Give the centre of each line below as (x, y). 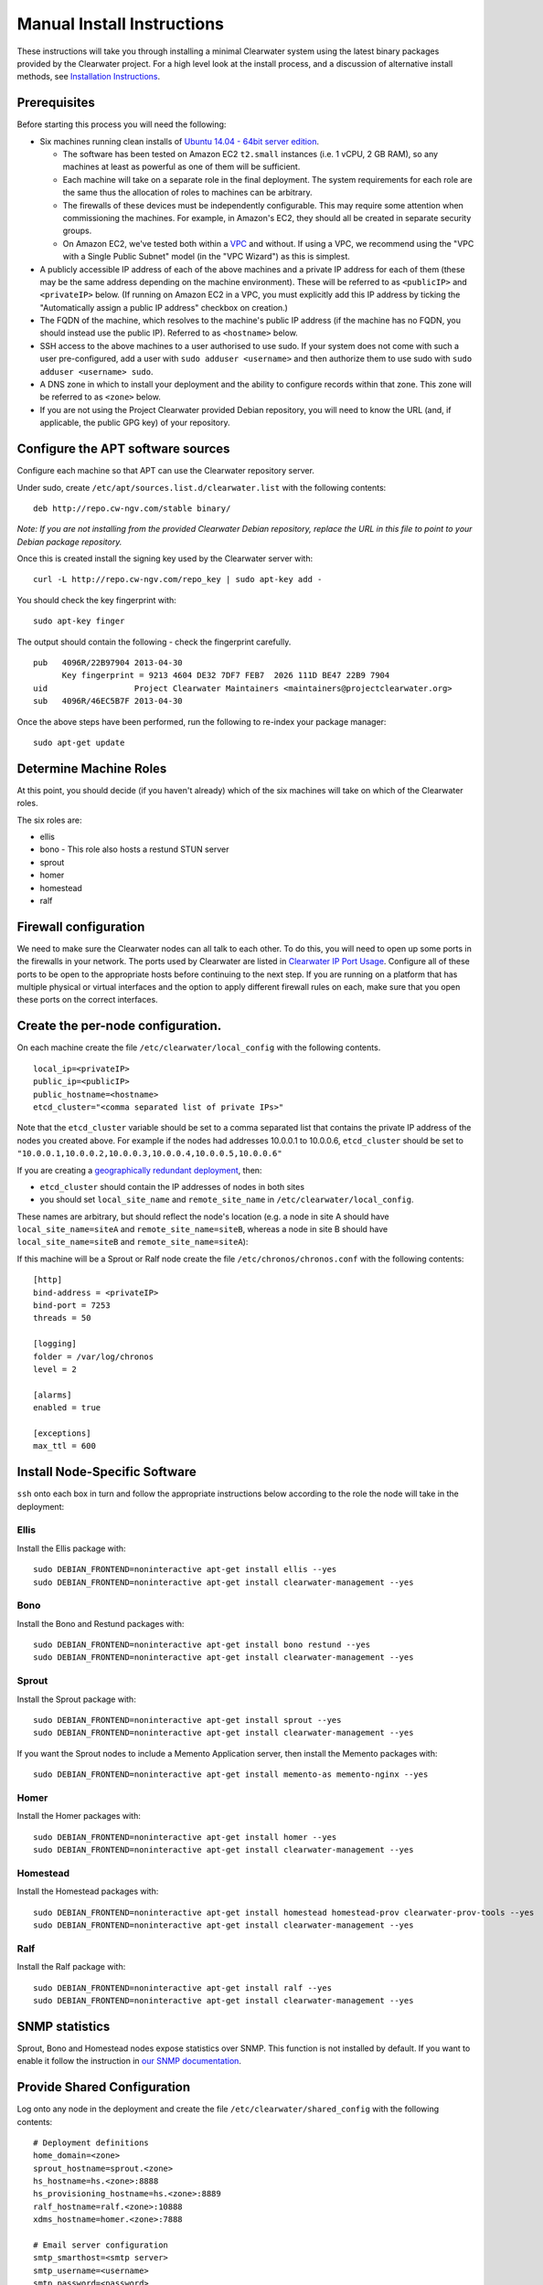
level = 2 (55, 1369)
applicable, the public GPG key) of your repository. (135, 423)
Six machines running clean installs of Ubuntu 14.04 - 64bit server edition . (180, 141)
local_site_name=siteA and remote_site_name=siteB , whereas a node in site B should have (202, 1229)
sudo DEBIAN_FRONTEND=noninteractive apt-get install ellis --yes (185, 1569)
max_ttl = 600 (64, 1446)
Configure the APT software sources (123, 449)
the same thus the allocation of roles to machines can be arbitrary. (187, 193)
